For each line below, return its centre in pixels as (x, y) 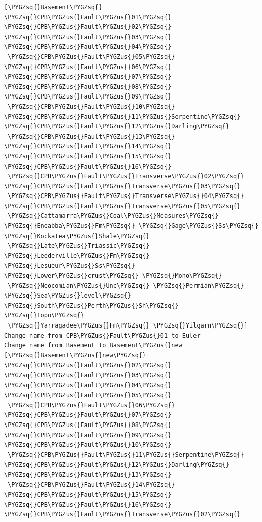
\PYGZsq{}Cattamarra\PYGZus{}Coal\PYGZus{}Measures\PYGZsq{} (113, 216)
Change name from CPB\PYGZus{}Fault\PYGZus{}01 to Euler (102, 335)
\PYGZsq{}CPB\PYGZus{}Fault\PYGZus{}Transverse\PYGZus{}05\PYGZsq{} (122, 206)
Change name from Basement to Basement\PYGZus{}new (93, 346)
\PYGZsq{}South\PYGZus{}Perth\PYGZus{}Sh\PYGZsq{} (91, 305)
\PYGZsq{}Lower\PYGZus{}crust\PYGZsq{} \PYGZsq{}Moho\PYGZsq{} (113, 276)
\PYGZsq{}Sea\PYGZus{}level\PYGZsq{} (68, 296)
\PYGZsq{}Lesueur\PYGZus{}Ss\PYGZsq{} (70, 266)
